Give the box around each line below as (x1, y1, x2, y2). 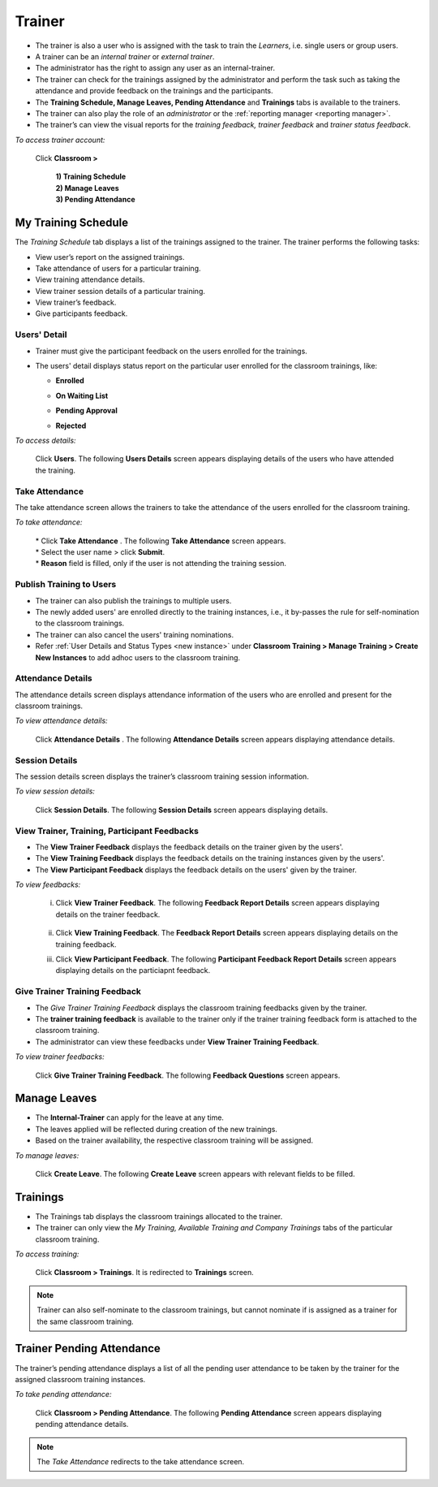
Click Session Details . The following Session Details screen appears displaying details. (35, 805, 328, 815)
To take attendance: (15, 517, 83, 527)
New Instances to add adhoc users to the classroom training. (35, 652, 241, 662)
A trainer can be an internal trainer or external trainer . (35, 51, 215, 61)
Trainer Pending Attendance (15, 1342, 161, 1355)
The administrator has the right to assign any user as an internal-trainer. (35, 63, 276, 73)
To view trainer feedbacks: (15, 1052, 105, 1061)
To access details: (15, 435, 76, 445)
